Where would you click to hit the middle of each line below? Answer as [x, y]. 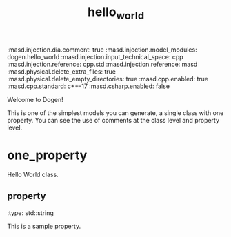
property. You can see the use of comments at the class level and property [113, 120]
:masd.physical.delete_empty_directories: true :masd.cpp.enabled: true [108, 79]
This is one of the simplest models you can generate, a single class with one [115, 113]
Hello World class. [33, 174]
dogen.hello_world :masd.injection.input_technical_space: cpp [96, 56]
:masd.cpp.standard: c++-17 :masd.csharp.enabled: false [89, 86]
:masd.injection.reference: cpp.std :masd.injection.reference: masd [102, 64]
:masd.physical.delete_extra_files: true [61, 71]
